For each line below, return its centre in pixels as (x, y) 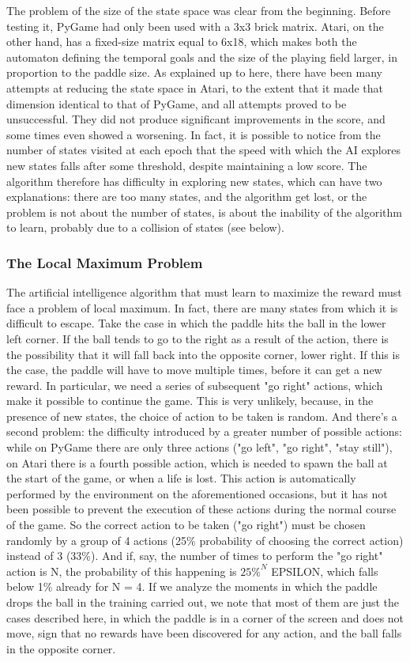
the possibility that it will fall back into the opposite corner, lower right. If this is (203, 354)
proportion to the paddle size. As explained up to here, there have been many (194, 72)
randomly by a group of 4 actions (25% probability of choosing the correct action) (205, 540)
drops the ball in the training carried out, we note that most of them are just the (203, 602)
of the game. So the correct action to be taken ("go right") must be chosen (186, 525)
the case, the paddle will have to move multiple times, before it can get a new (194, 370)
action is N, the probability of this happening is (122, 571)
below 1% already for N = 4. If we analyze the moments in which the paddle (192, 586)
